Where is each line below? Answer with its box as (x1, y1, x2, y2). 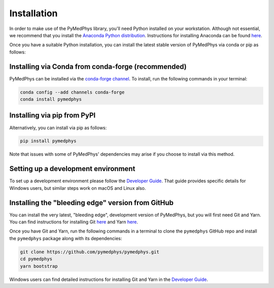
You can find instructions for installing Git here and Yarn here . (9, 219, 138, 225)
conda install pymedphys (20, 97, 82, 102)
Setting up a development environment (9, 164, 135, 173)
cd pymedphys (20, 256, 53, 262)
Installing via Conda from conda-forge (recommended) (9, 62, 187, 71)
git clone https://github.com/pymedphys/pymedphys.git (20, 249, 159, 254)
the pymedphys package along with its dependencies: (9, 235, 122, 241)
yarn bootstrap (20, 263, 58, 269)
